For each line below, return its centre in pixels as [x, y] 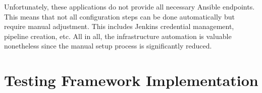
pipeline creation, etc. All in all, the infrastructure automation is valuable [118, 36]
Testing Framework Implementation [131, 80]
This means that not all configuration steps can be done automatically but [119, 16]
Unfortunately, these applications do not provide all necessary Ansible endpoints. [129, 6]
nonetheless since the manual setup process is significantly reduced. [108, 46]
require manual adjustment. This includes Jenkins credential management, [119, 26]
